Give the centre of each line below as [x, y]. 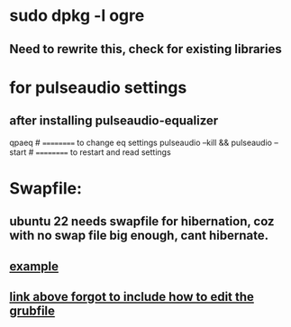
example [34, 266]
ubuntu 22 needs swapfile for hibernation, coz [142, 222]
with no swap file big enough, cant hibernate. [139, 236]
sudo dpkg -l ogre [77, 16]
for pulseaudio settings [98, 87]
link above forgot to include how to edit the [132, 297]
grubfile [32, 310]
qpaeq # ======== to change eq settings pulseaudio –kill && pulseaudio [141, 142]
